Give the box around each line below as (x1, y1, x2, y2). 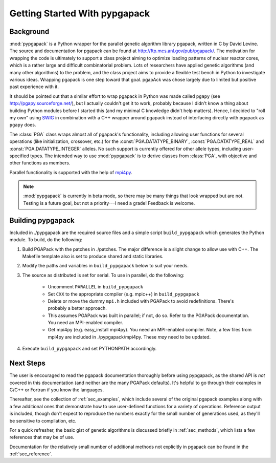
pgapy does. (9, 122, 36, 128)
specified (9, 153, 29, 159)
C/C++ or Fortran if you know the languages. (9, 387, 104, 393)
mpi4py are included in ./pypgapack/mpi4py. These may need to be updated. (48, 333, 211, 340)
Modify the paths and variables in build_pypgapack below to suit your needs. (22, 263, 189, 269)
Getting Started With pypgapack (9, 8, 150, 19)
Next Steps (9, 359, 45, 368)
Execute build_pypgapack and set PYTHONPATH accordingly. (22, 346, 157, 352)
